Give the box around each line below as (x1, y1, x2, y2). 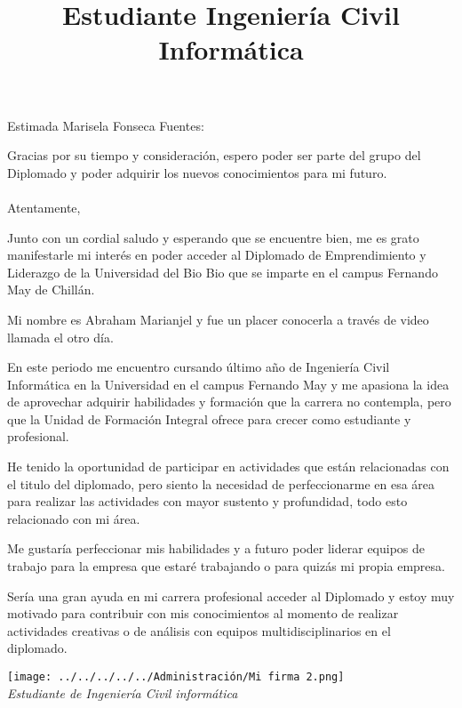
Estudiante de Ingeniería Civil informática (7, 683, 238, 702)
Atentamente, (7, 197, 81, 216)
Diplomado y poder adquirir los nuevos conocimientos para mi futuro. (7, 163, 387, 181)
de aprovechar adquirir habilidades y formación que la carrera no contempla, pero (7, 392, 451, 411)
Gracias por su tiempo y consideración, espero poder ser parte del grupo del (7, 146, 421, 165)
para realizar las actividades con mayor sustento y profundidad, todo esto (7, 492, 408, 511)
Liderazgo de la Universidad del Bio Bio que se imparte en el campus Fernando (7, 262, 438, 281)
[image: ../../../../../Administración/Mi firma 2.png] (7, 671, 345, 683)
